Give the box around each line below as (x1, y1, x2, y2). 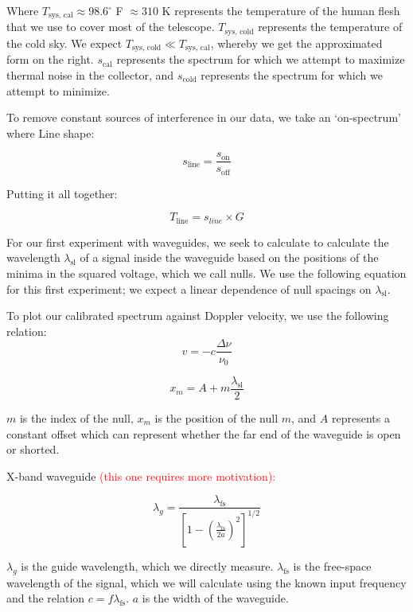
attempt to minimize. (6, 82, 110, 99)
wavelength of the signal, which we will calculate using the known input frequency (6, 574, 407, 591)
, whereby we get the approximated (210, 34, 383, 51)
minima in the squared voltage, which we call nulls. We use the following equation (6, 265, 407, 282)
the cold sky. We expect (6, 34, 123, 51)
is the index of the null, (19, 410, 134, 427)
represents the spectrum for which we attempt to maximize (116, 51, 405, 68)
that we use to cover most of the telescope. (6, 18, 215, 35)
